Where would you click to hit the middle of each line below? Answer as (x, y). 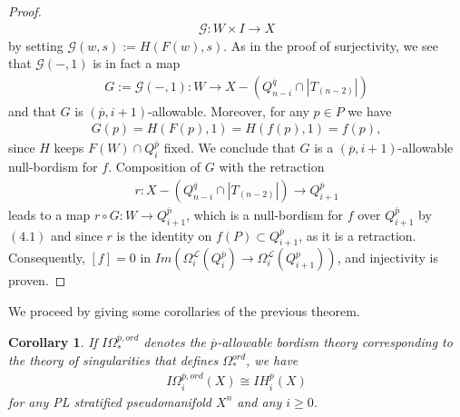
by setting (36, 45)
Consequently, (47, 258)
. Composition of (155, 167)
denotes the (175, 341)
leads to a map (49, 214)
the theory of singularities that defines (113, 360)
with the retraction (272, 167)
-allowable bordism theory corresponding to (335, 341)
